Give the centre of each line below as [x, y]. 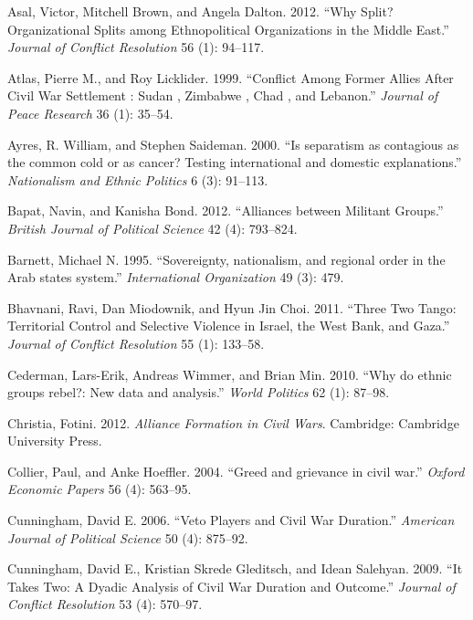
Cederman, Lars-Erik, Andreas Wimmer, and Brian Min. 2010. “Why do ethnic [230, 374]
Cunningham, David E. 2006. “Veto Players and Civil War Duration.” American [231, 520]
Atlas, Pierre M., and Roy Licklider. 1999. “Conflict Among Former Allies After [231, 77]
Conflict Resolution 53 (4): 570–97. [105, 604]
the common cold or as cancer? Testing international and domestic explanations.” [235, 162]
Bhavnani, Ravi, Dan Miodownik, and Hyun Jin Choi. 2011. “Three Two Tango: [232, 307]
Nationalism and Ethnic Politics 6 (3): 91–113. [138, 179]
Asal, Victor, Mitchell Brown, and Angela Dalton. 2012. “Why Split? [200, 11]
